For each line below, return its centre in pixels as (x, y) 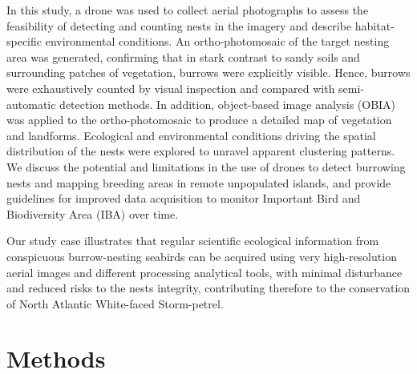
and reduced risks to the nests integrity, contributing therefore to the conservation (208, 288)
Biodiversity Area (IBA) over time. (93, 213)
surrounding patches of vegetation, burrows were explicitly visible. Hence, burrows (208, 72)
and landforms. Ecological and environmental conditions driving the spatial (191, 135)
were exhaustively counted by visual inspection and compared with (171, 88)
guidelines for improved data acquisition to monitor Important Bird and (184, 198)
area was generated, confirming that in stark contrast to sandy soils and (183, 56)
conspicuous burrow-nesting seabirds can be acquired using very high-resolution (202, 256)
